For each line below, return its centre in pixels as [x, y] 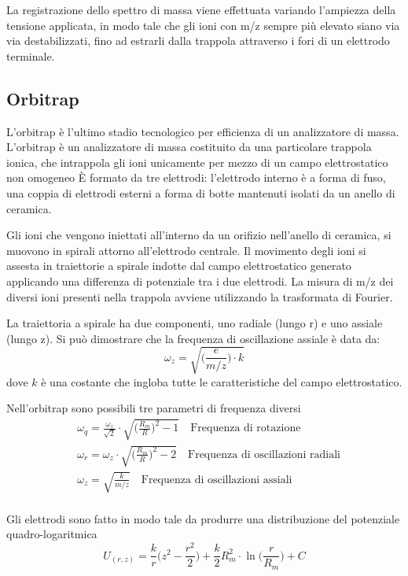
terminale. [31, 55]
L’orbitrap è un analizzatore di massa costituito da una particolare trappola [189, 147]
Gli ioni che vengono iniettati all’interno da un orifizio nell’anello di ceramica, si [199, 235]
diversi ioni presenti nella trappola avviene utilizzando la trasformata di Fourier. [200, 296]
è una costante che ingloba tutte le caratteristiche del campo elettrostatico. [222, 381]
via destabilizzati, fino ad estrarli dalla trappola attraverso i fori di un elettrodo [198, 41]
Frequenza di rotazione [246, 428]
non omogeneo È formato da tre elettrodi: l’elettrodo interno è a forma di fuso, [196, 177]
